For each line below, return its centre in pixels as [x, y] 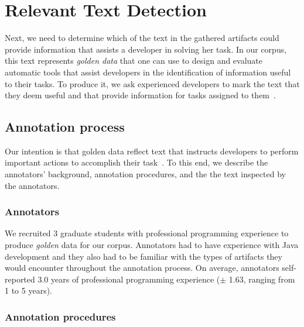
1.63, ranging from [262, 279]
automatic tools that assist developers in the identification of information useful [148, 72]
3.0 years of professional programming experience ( [129, 279]
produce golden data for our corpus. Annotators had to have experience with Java [152, 245]
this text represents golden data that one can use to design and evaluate [134, 61]
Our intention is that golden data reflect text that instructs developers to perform [152, 151]
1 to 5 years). [28, 290]
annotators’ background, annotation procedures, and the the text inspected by [145, 174]
